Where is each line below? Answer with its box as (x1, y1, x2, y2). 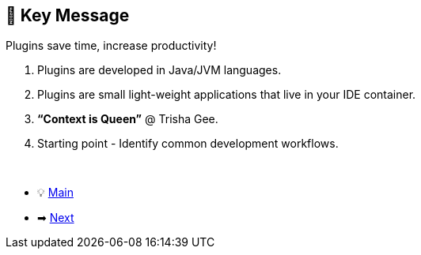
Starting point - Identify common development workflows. (37, 137, 339, 151)
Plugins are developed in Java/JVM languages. (37, 63, 282, 77)
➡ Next (37, 211, 74, 225)
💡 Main (37, 186, 74, 200)
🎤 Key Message (6, 6, 130, 25)
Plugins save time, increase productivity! (6, 39, 217, 53)
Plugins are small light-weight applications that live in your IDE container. (37, 88, 416, 102)
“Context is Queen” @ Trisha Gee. (37, 112, 218, 126)
